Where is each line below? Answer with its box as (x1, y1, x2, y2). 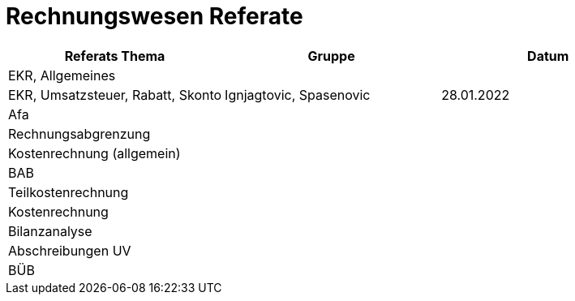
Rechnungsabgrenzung (8, 125, 151, 142)
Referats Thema (64, 47, 165, 64)
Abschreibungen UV (8, 242, 131, 259)
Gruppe (307, 47, 355, 64)
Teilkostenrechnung (8, 183, 129, 200)
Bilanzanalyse (8, 222, 92, 239)
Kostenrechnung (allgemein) (8, 144, 181, 161)
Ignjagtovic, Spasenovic (225, 86, 371, 103)
